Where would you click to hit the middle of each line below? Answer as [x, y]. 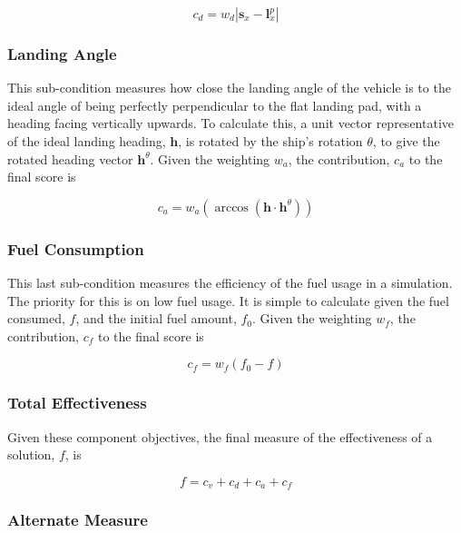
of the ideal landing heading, [87, 141]
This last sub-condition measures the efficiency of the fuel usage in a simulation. [230, 282]
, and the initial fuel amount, [156, 318]
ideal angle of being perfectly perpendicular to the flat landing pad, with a [215, 105]
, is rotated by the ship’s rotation [270, 141]
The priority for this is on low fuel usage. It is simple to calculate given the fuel [228, 300]
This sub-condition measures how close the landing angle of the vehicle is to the [229, 88]
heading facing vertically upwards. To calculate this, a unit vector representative [230, 123]
